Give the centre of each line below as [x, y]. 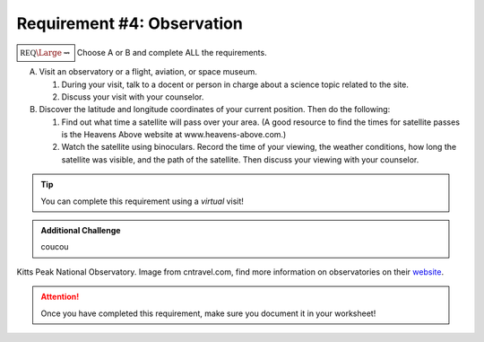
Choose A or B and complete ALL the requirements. [172, 52]
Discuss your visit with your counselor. [133, 96]
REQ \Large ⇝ [45, 53]
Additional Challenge [81, 231]
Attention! [60, 297]
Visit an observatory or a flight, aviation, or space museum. [148, 72]
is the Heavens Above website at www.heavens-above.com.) [174, 135]
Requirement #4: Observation [130, 23]
